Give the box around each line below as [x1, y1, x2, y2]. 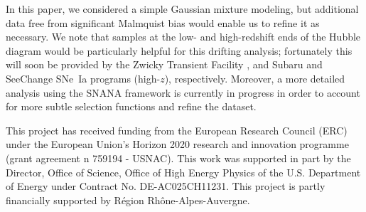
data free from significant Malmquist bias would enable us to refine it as [6, 15, 320, 30]
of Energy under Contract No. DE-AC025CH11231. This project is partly [6, 179, 325, 194]
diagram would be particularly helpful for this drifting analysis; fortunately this [6, 43, 352, 58]
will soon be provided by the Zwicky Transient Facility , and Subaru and [6, 57, 323, 72]
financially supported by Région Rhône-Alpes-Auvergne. [6, 192, 250, 207]
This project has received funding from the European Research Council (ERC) [6, 122, 348, 137]
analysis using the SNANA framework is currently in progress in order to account [6, 85, 360, 100]
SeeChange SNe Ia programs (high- [6, 70, 161, 85]
